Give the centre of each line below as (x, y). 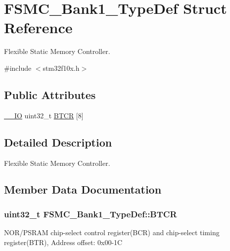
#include (18, 68)
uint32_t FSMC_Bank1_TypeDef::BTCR (91, 214)
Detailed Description (58, 142)
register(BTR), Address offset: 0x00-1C (63, 242)
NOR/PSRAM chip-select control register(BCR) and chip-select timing (112, 232)
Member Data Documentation (83, 189)
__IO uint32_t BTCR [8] (44, 115)
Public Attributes (50, 94)
